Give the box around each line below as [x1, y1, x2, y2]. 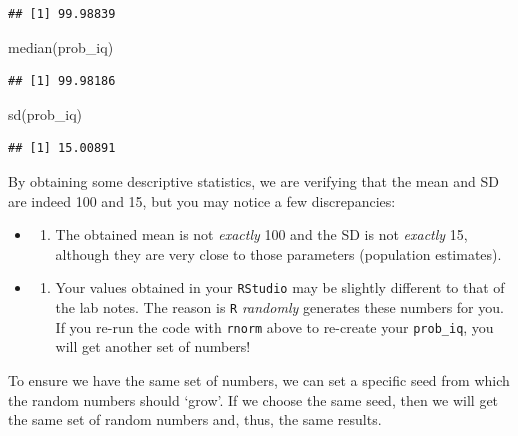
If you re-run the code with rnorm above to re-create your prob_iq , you [55, 316, 494, 337]
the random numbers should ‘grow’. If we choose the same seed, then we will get [8, 389, 499, 410]
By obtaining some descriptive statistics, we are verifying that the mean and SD [8, 170, 499, 191]
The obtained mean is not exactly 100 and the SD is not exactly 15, [55, 224, 468, 245]
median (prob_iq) [8, 36, 114, 57]
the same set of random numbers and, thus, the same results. [8, 409, 382, 430]
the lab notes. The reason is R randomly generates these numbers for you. [55, 297, 504, 317]
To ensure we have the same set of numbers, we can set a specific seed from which [8, 369, 510, 390]
